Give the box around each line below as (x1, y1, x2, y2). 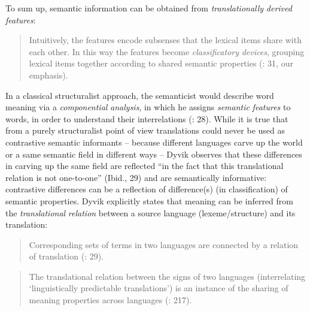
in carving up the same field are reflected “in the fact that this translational (5, 159, 284, 172)
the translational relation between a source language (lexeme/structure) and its (5, 206, 296, 219)
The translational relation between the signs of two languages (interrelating (29, 270, 306, 282)
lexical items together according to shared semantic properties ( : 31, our (29, 57, 293, 70)
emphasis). (29, 68, 68, 81)
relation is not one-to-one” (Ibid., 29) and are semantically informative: (5, 171, 267, 183)
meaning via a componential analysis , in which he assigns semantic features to (5, 101, 291, 113)
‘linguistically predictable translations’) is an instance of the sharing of (29, 282, 288, 294)
